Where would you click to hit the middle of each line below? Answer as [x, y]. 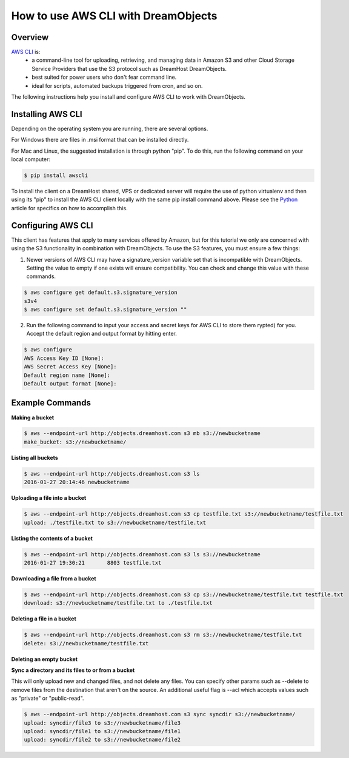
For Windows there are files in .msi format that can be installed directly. [100, 140]
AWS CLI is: [26, 52]
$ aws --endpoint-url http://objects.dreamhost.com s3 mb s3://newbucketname [142, 434]
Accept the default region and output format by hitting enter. [101, 334]
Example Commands [51, 403]
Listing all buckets [35, 457]
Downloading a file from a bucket [54, 578]
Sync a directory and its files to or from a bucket [73, 670]
